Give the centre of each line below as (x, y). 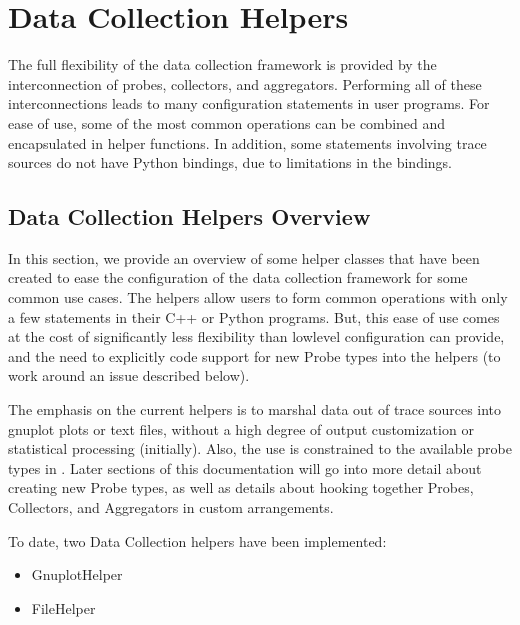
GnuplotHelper (77, 574)
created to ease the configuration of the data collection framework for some (238, 277)
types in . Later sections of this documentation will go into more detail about (245, 467)
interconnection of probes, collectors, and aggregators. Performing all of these (245, 83)
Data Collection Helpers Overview (189, 216)
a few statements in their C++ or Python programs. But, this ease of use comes (254, 316)
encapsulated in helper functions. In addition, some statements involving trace (247, 142)
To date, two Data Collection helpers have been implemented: (197, 540)
